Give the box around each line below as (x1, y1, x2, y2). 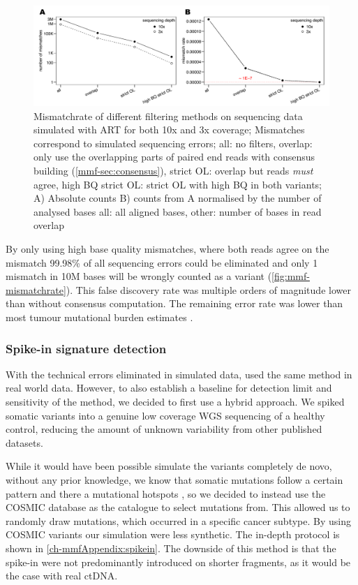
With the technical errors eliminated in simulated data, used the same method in (6, 366, 352, 381)
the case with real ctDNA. (6, 568, 118, 583)
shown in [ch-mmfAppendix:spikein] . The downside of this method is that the (6, 540, 336, 555)
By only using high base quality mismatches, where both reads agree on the (6, 242, 329, 256)
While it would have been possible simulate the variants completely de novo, (6, 459, 332, 473)
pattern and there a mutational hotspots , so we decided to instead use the (6, 486, 326, 501)
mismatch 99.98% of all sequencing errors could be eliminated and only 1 (6, 255, 318, 269)
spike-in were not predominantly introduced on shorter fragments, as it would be (6, 554, 351, 569)
